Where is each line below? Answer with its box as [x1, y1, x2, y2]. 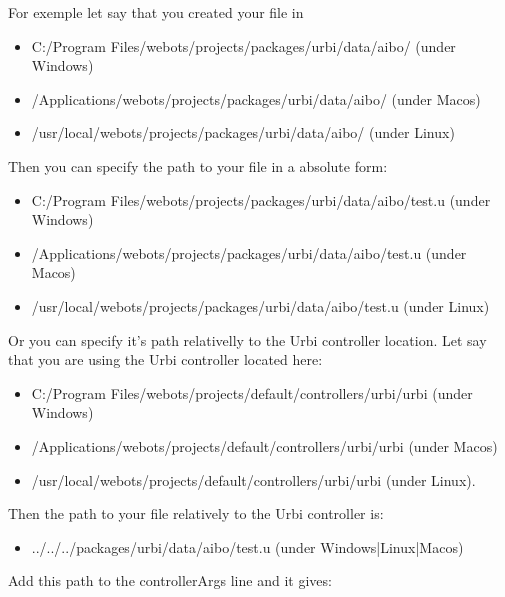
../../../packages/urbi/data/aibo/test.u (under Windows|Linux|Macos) [31, 536, 464, 557]
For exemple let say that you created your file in [8, 2, 304, 22]
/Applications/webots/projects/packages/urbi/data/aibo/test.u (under [31, 242, 467, 263]
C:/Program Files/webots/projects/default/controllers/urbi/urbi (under [31, 382, 473, 403]
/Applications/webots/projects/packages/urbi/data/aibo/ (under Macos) [31, 88, 481, 109]
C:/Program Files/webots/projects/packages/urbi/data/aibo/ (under [31, 35, 456, 56]
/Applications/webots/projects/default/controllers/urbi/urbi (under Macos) [31, 435, 498, 456]
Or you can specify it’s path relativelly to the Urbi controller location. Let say [8, 329, 487, 350]
